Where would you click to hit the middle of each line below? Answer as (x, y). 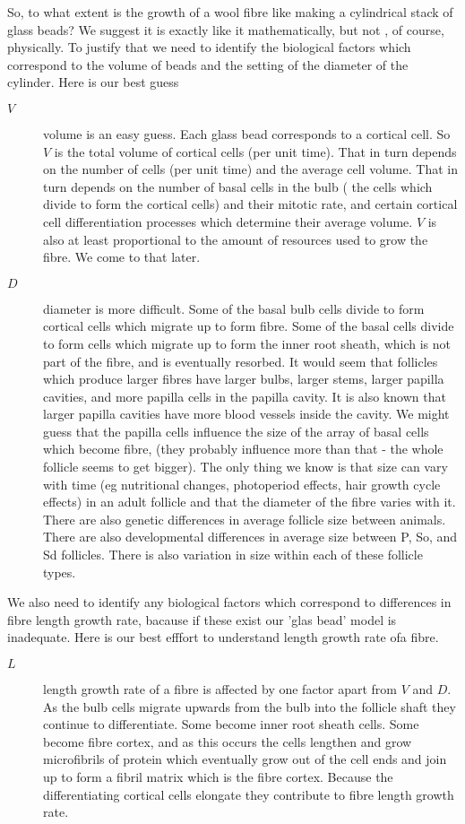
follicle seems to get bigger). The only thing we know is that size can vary (245, 467)
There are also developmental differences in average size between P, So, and (250, 537)
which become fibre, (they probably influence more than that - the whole (243, 449)
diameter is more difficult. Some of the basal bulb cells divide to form (234, 308)
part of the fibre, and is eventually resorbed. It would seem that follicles (241, 361)
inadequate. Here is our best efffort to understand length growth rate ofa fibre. (223, 637)
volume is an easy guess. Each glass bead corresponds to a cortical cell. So (247, 133)
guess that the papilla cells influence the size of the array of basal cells (236, 431)
